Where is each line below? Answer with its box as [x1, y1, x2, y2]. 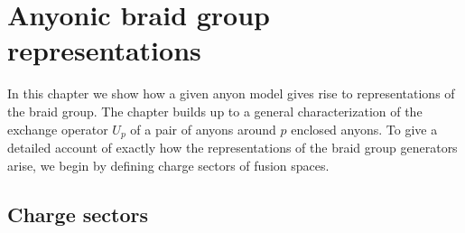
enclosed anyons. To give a [291, 119, 438, 138]
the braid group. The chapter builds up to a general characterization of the [7, 101, 423, 120]
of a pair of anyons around [130, 119, 276, 138]
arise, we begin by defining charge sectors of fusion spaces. [7, 155, 330, 174]
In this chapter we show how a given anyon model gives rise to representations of [7, 84, 455, 103]
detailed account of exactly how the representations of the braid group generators [7, 137, 458, 156]
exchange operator [7, 119, 108, 138]
